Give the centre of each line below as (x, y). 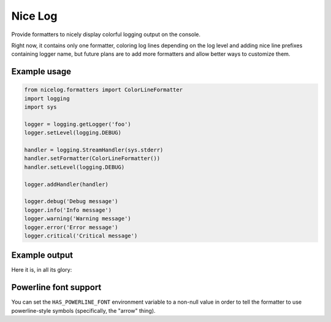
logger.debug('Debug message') (71, 201)
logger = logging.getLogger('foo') (78, 124)
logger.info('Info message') (68, 210)
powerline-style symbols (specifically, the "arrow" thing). (83, 310)
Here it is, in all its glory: (42, 270)
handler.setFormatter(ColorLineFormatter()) (92, 159)
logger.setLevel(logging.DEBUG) (73, 133)
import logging (47, 98)
